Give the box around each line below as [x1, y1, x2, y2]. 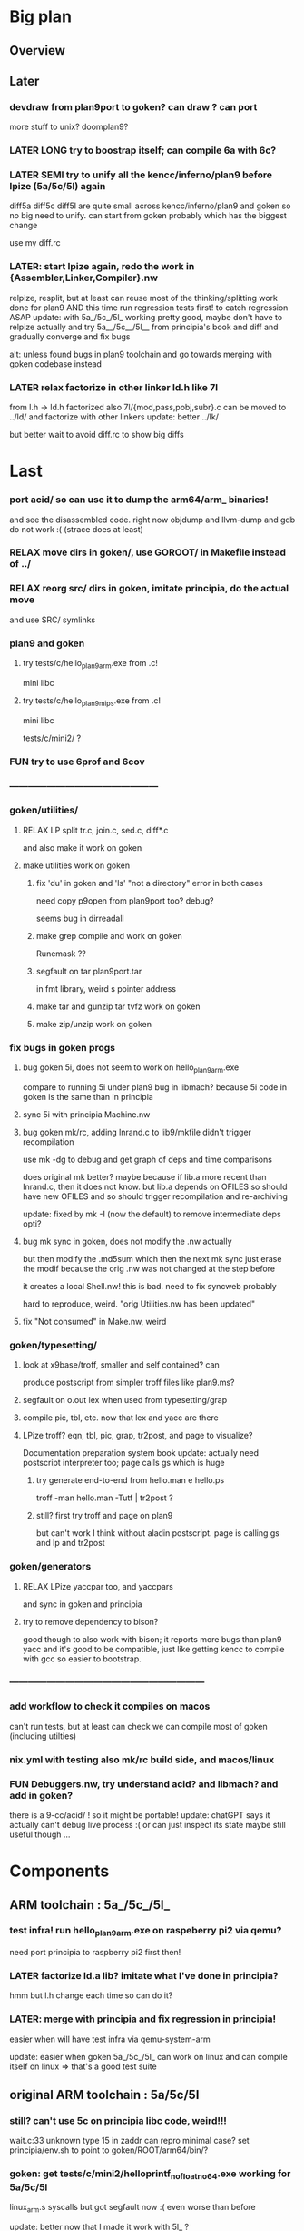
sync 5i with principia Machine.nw [22, 1108, 151, 1120]
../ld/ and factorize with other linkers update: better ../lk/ [9, 411, 220, 422]
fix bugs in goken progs [9, 1041, 116, 1054]
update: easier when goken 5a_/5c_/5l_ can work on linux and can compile [9, 2051, 288, 2062]
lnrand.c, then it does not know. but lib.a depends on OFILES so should [22, 1181, 288, 1192]
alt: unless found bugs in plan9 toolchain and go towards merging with [9, 348, 272, 359]
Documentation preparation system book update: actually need [22, 1448, 260, 1459]
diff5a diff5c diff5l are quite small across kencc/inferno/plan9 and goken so [9, 200, 291, 211]
